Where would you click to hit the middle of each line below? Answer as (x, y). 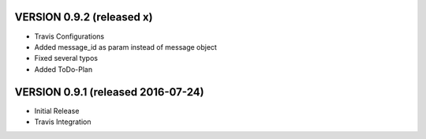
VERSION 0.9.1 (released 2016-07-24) (109, 92)
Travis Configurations (69, 36)
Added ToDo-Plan (64, 69)
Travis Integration (63, 122)
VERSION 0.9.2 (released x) (84, 17)
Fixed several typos (66, 58)
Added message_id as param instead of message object (125, 47)
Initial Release (57, 111)
